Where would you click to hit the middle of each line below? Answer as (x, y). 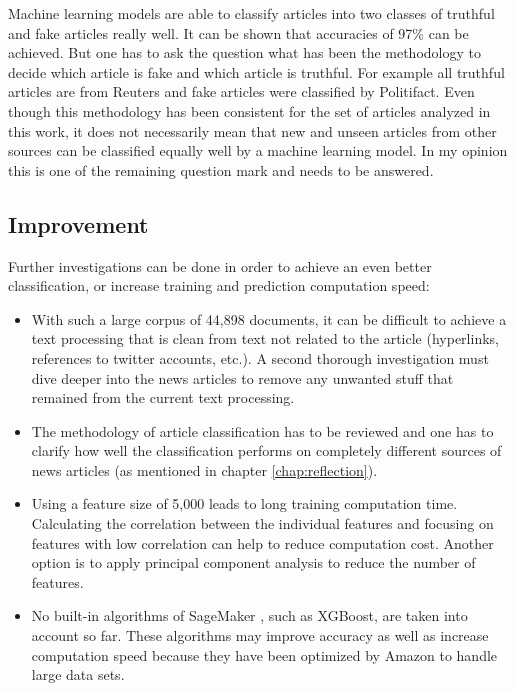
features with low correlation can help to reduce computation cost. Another (262, 542)
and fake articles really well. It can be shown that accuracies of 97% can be (238, 32)
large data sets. (78, 674)
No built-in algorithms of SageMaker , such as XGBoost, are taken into (249, 615)
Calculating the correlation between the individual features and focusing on (262, 523)
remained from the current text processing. (163, 397)
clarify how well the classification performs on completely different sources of (266, 450)
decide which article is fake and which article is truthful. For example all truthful (256, 71)
